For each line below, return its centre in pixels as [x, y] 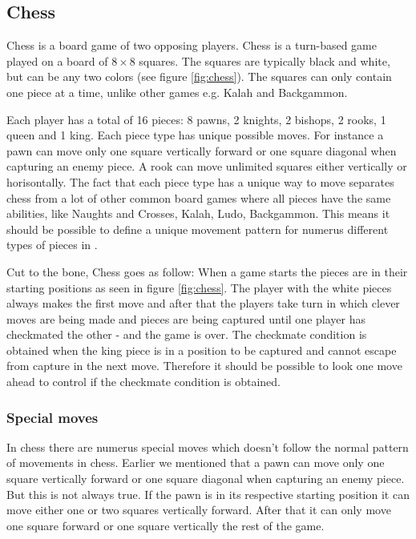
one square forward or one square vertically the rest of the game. [166, 525]
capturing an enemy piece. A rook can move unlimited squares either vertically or [207, 166]
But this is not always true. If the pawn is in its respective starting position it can [208, 494]
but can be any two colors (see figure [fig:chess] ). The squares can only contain [199, 76]
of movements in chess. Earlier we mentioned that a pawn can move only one [196, 463]
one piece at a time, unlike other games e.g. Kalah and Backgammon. [177, 92]
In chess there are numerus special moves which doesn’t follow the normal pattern [208, 446]
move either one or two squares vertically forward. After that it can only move [199, 510]
